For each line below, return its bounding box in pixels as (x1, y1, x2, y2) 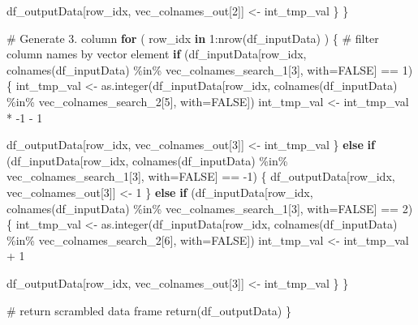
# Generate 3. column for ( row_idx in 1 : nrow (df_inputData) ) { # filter (6, 29, 379, 46)
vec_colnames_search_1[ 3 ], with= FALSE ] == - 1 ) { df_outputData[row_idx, (6, 168, 395, 185)
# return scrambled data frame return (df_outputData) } (6, 301, 291, 319)
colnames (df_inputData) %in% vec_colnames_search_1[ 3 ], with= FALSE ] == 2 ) (6, 199, 413, 216)
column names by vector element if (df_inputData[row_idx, (6, 45, 307, 62)
